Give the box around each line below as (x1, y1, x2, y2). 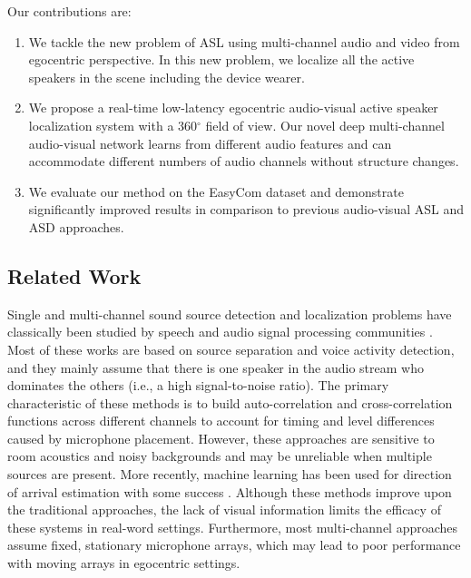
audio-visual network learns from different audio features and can (28, 133, 392, 152)
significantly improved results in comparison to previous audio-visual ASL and (28, 200, 464, 219)
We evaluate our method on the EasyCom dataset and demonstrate (28, 181, 404, 201)
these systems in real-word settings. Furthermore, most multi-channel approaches (7, 517, 458, 536)
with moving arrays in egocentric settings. (7, 554, 240, 573)
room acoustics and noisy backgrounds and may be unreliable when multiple (7, 446, 432, 465)
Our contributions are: (7, 2, 132, 20)
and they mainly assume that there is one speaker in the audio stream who (7, 358, 424, 377)
